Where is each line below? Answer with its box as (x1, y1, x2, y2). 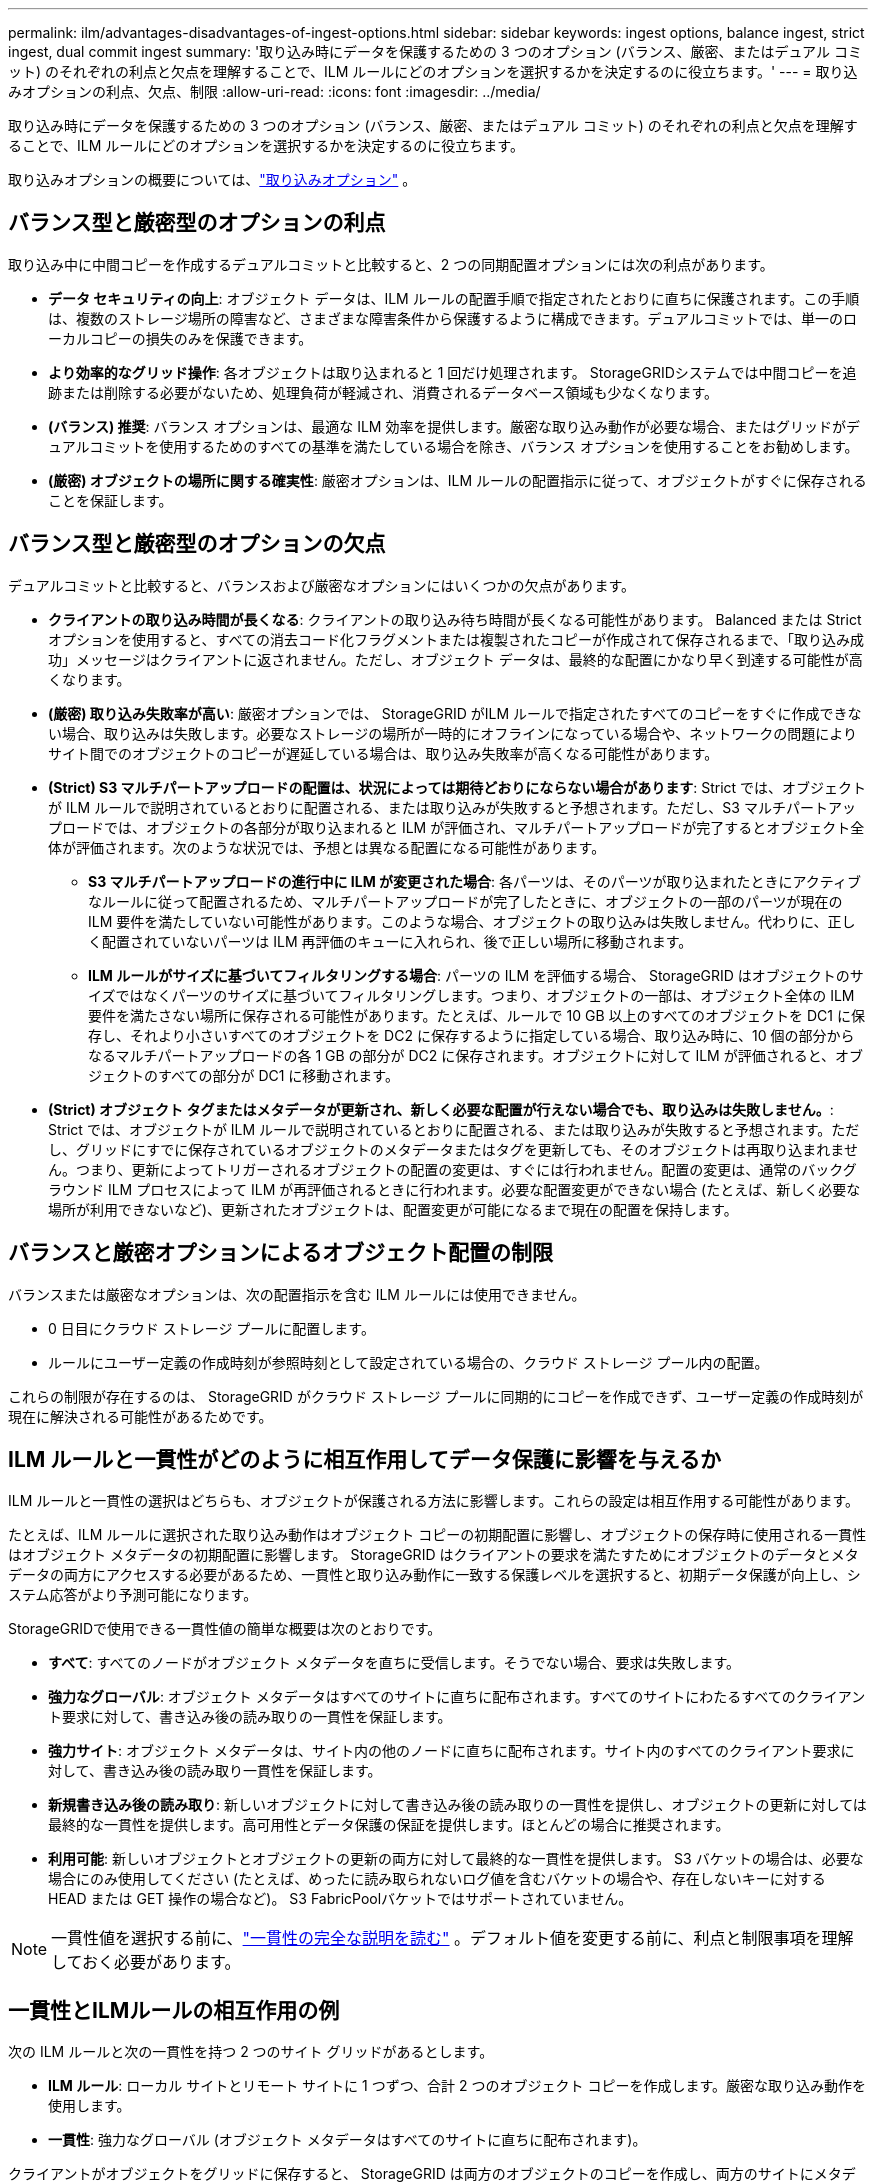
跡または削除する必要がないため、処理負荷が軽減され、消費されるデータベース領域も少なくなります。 (48, 383, 719, 401)
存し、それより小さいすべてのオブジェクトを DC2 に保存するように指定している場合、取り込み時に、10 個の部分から (88, 1026, 855, 1044)
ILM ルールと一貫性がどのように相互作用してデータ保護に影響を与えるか (8, 1446, 722, 1472)
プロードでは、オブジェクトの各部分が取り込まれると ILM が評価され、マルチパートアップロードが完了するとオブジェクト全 (48, 818, 865, 836)
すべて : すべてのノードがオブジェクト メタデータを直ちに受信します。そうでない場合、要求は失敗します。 (48, 1654, 741, 1672)
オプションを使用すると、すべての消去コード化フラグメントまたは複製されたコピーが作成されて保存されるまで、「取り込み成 (48, 630, 864, 648)
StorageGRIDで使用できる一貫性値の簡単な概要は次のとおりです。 (8, 1620, 442, 1638)
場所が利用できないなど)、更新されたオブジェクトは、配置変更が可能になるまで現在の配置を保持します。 (48, 1200, 738, 1218)
